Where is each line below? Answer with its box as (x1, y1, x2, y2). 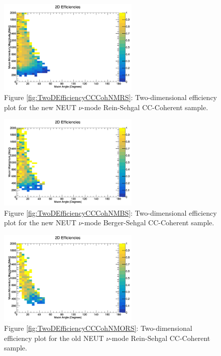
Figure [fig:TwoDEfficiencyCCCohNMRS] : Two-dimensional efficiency (4, 92, 217, 103)
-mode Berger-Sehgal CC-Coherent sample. (82, 217, 214, 228)
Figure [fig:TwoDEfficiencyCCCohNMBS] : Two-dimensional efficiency (4, 207, 217, 218)
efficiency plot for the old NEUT (4, 332, 104, 343)
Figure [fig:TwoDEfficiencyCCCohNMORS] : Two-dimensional (4, 323, 192, 333)
